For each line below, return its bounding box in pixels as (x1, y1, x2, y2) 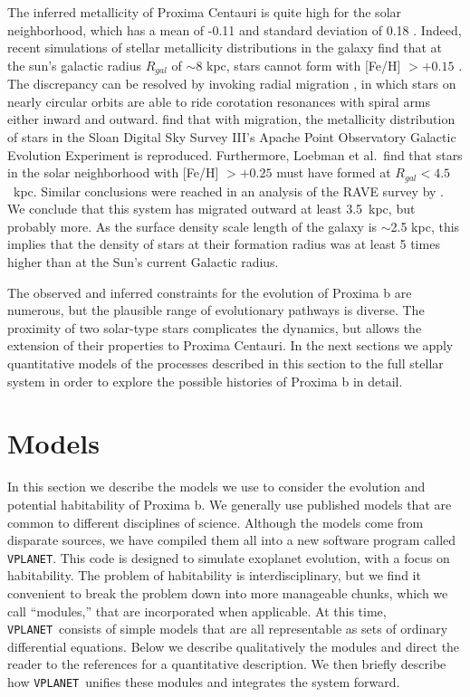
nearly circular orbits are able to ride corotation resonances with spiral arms (7, 91, 431, 110)
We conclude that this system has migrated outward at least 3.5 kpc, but (7, 199, 416, 218)
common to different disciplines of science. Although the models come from (7, 512, 424, 531)
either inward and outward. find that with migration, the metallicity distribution (7, 110, 456, 129)
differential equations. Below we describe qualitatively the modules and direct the (7, 636, 460, 655)
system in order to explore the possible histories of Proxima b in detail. (7, 371, 403, 390)
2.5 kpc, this (390, 216, 460, 235)
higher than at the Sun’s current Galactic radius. (7, 253, 279, 272)
